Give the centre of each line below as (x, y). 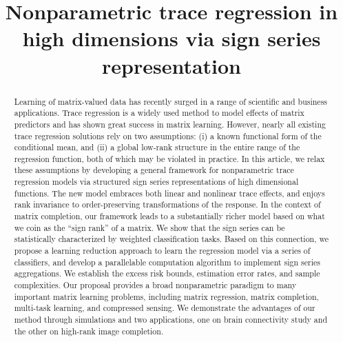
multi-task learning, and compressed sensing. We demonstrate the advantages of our (165, 308)
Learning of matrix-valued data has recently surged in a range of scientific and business (171, 101)
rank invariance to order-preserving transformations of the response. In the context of (167, 204)
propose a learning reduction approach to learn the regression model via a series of (162, 251)
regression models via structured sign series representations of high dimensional (156, 182)
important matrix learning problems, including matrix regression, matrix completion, (166, 296)
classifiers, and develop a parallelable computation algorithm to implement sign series (167, 262)
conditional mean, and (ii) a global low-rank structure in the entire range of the (157, 147)
